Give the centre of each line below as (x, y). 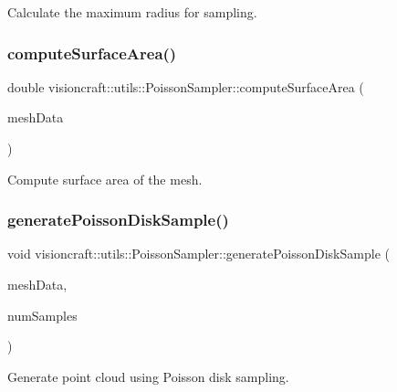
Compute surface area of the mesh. (105, 179)
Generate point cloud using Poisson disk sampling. (148, 376)
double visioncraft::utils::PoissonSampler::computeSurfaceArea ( (186, 86)
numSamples (42, 315)
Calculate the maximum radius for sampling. (132, 12)
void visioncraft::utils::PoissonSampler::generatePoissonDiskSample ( (198, 254)
